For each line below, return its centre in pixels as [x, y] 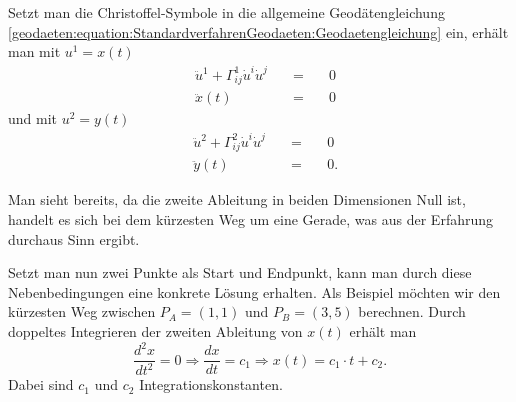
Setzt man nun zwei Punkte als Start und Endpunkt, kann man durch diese [240, 272]
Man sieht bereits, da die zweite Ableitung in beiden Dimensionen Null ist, [237, 199]
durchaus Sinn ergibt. [74, 238]
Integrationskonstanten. [211, 384]
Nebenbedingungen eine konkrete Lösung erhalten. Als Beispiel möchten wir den [254, 291]
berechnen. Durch [412, 311]
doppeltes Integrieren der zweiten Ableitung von [155, 330]
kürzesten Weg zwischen [82, 311]
